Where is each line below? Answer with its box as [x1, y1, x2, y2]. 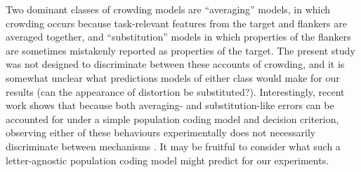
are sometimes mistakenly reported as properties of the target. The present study [6, 43, 355, 57]
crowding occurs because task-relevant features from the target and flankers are [6, 15, 347, 30]
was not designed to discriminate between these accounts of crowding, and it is [6, 57, 345, 71]
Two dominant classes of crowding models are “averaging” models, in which [6, 2, 331, 16]
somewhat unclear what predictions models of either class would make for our [6, 70, 340, 85]
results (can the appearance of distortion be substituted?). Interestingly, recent [6, 84, 345, 99]
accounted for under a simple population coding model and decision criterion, [6, 111, 339, 126]
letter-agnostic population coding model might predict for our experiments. [6, 152, 329, 167]
